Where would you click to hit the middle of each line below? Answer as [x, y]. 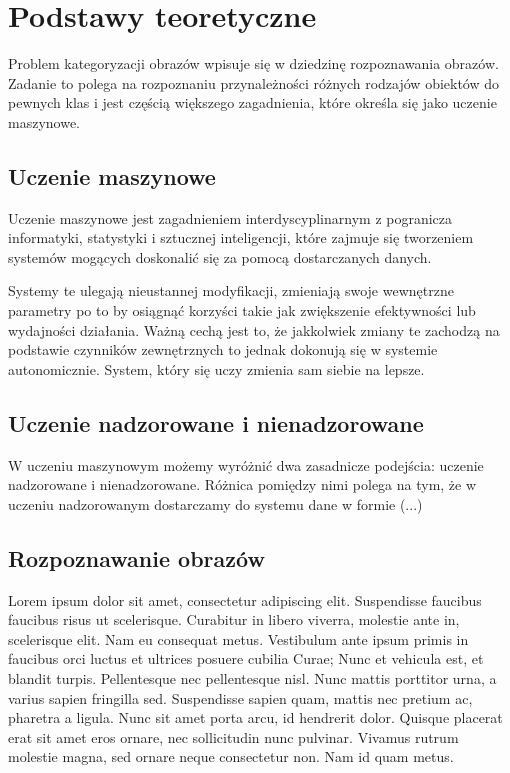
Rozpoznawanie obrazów [136, 557]
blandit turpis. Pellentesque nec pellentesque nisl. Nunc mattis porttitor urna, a [252, 678]
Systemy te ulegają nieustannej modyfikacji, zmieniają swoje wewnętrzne [231, 290]
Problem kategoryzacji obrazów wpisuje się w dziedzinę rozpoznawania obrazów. [253, 63]
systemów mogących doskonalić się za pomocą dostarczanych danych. [220, 256]
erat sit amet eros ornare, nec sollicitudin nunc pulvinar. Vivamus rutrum [233, 736]
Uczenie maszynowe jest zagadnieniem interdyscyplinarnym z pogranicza [230, 217]
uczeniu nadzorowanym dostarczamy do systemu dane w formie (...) [215, 503]
